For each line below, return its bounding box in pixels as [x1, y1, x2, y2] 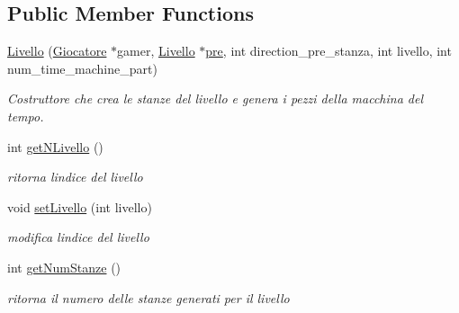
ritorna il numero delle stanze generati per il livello [7, 288, 290, 307]
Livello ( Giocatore [7, 41, 107, 60]
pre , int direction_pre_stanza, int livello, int [205, 41, 452, 60]
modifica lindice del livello [7, 228, 149, 246]
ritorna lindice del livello [7, 167, 143, 186]
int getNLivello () [7, 137, 103, 156]
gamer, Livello [117, 41, 195, 60]
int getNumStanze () [7, 257, 121, 276]
